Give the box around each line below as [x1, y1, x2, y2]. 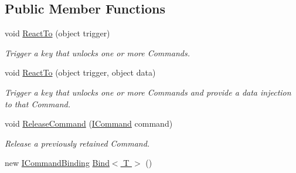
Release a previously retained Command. [5, 137, 150, 149]
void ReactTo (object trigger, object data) [5, 66, 156, 79]
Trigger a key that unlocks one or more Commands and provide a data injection [5, 86, 291, 98]
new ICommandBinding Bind [5, 157, 110, 169]
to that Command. [5, 97, 70, 110]
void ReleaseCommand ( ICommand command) [5, 117, 173, 130]
